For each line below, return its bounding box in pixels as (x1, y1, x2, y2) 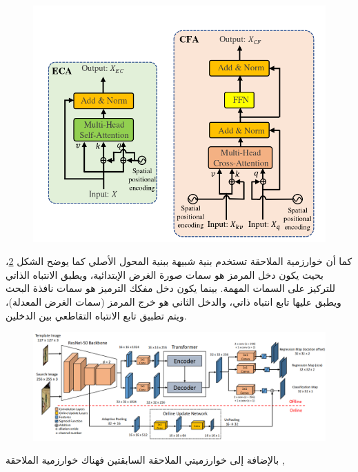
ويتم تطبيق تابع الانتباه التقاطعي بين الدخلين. (6, 308, 187, 322)
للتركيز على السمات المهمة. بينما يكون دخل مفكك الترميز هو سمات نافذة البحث (6, 281, 336, 295)
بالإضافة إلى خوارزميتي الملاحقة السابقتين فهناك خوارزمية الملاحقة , (6, 453, 285, 467)
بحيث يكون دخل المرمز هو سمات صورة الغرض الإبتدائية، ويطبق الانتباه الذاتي (6, 267, 324, 282)
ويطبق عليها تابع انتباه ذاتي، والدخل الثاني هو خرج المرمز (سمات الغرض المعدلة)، (6, 295, 341, 309)
